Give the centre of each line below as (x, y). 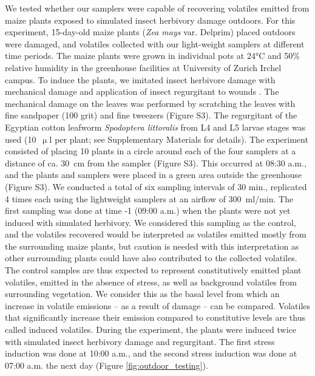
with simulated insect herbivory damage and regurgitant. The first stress (140, 341)
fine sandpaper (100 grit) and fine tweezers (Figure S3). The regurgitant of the (151, 115)
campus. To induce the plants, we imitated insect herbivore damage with (140, 79)
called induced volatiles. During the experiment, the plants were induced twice (151, 330)
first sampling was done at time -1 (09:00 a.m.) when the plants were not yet (148, 210)
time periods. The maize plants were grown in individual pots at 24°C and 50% (152, 56)
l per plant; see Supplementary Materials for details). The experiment (179, 139)
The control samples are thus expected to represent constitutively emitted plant (153, 270)
